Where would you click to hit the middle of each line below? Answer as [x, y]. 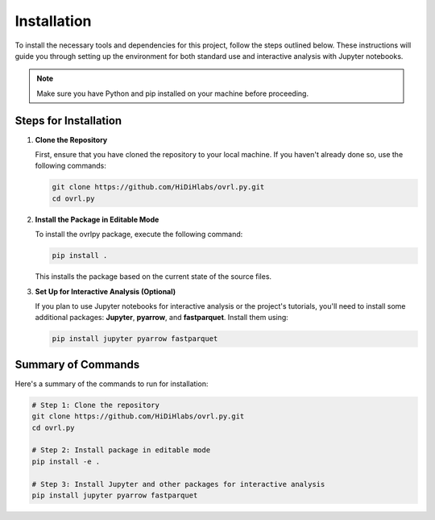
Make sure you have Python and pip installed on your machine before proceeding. [173, 94]
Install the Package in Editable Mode [97, 219]
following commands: [70, 166]
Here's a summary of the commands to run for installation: [112, 384]
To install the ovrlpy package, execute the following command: [139, 235]
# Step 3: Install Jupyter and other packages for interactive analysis [178, 484]
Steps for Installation [68, 121]
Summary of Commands [77, 364]
